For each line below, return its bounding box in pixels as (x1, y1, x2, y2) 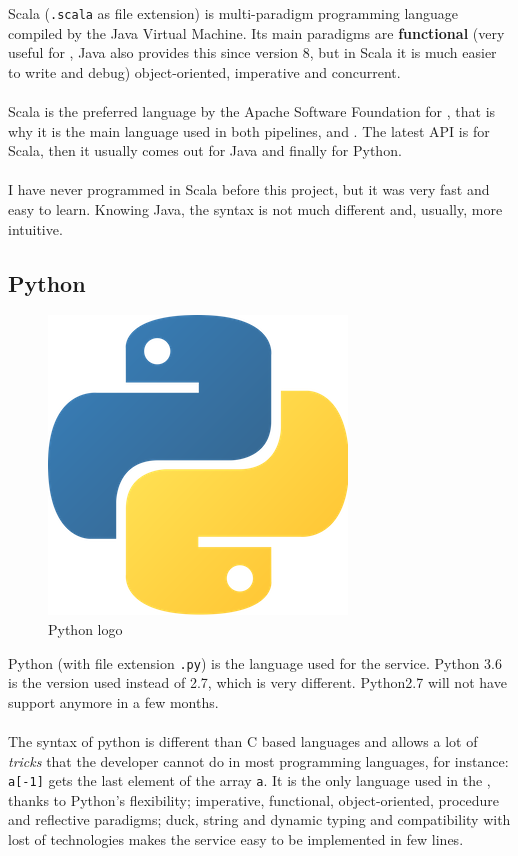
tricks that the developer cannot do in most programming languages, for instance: (8, 750, 509, 771)
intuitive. (8, 218, 63, 239)
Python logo (48, 618, 123, 639)
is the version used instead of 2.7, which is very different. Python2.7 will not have (8, 672, 507, 693)
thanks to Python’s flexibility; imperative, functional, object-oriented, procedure (8, 789, 499, 810)
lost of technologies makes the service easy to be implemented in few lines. (8, 829, 464, 850)
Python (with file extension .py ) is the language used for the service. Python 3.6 (8, 652, 503, 673)
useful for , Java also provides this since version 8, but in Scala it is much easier (8, 42, 497, 63)
